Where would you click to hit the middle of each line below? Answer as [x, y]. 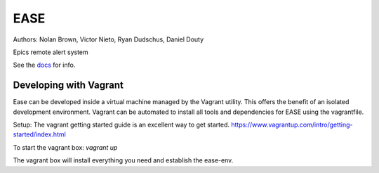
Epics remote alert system [51, 52]
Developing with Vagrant [68, 85]
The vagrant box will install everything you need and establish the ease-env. [123, 160]
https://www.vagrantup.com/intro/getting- [292, 125]
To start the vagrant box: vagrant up [65, 147]
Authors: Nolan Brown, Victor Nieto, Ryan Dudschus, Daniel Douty [108, 39]
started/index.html [39, 134]
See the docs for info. [44, 65]
